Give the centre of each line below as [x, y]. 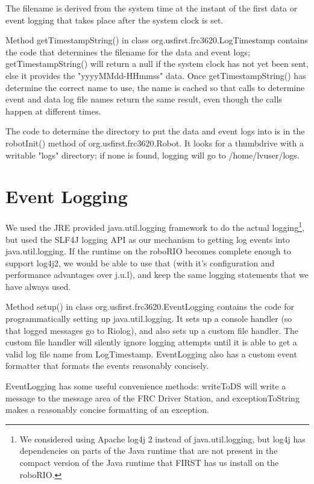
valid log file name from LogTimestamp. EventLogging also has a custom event [151, 354]
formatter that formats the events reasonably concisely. [107, 366]
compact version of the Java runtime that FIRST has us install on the [149, 462]
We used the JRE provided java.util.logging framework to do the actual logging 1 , [155, 226]
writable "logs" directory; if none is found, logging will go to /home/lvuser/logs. [152, 155]
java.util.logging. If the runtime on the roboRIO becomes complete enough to [148, 251]
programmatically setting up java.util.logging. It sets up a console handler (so [149, 319]
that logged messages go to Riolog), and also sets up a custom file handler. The [152, 330]
